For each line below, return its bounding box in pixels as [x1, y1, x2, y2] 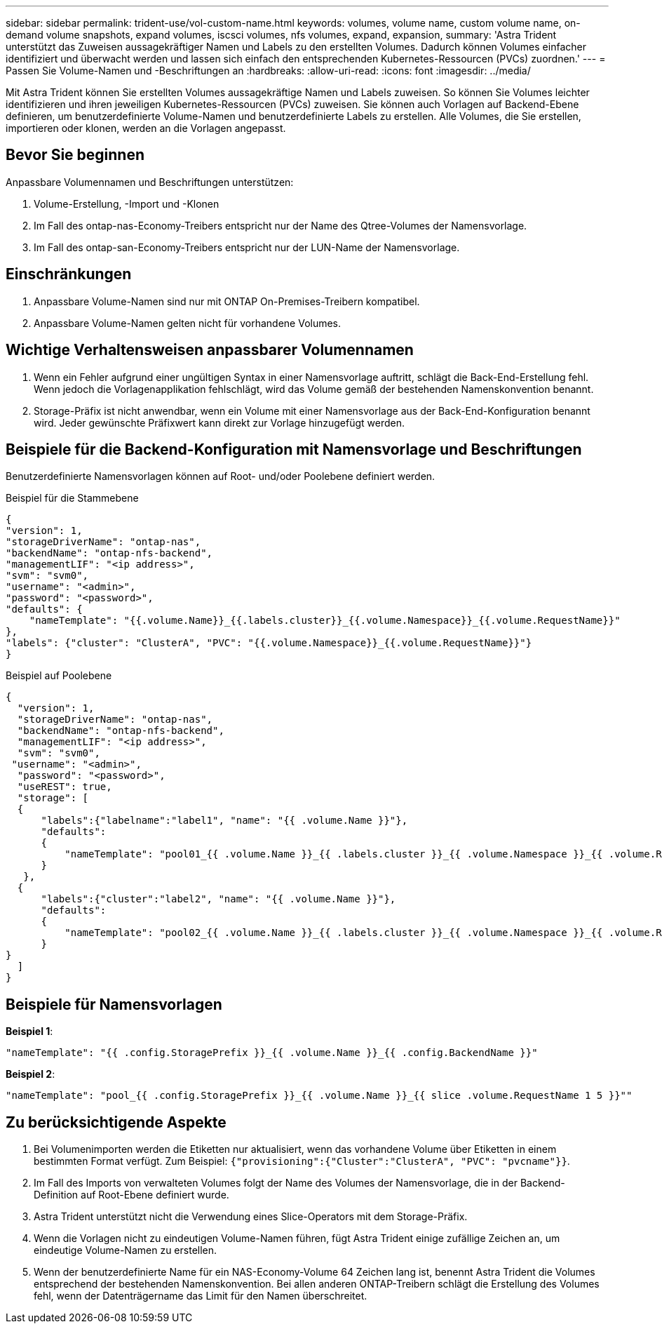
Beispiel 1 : [6, 1025, 53, 1038]
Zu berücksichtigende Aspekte [6, 1113, 227, 1131]
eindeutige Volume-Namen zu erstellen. [34, 1244, 217, 1257]
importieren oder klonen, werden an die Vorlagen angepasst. [6, 122, 286, 134]
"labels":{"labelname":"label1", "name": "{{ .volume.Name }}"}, [41, 815, 408, 827]
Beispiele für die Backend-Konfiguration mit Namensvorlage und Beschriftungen [6, 440, 582, 458]
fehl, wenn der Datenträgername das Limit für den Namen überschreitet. [34, 1290, 367, 1302]
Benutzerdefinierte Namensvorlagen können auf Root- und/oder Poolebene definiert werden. [6, 470, 435, 483]
